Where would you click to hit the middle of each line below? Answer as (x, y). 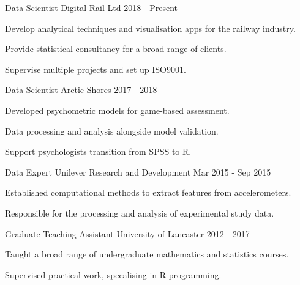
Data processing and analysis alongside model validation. (112, 131)
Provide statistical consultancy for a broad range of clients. (116, 49)
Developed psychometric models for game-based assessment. (117, 110)
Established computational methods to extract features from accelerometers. (148, 192)
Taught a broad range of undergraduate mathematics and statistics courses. (147, 254)
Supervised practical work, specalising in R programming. (113, 274)
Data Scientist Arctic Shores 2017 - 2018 (81, 90)
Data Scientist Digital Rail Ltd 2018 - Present (91, 7)
